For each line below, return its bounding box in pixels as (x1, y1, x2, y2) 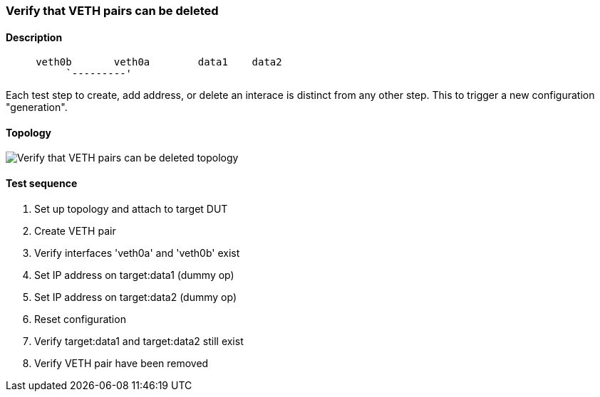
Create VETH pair (34, 224, 116, 237)
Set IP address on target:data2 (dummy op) (34, 290, 237, 303)
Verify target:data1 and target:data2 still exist (34, 334, 244, 347)
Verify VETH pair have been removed (34, 356, 209, 369)
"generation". (6, 101, 68, 114)
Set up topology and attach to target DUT (34, 202, 228, 215)
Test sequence (6, 177, 78, 190)
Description (6, 31, 63, 43)
